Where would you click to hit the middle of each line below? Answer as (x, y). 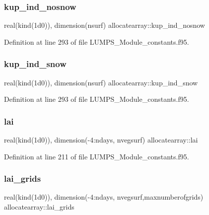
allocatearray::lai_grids (39, 207)
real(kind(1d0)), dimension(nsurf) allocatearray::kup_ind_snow (101, 82)
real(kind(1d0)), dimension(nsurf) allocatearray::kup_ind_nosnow (104, 25)
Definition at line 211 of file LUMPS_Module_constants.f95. (97, 156)
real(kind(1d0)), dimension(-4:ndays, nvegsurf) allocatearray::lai (101, 140)
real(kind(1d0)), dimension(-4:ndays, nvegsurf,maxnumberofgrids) (104, 197)
